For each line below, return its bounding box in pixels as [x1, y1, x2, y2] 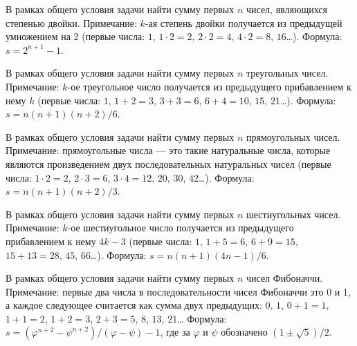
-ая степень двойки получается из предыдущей [145, 15, 342, 30]
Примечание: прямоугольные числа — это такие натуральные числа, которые [6, 143, 331, 157]
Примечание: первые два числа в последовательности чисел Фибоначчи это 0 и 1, [6, 284, 351, 298]
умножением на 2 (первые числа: [6, 29, 145, 44]
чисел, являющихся [246, 2, 327, 16]
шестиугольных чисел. [246, 206, 341, 221]
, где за [160, 325, 190, 339]
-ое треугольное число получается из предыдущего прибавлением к [67, 79, 351, 93]
